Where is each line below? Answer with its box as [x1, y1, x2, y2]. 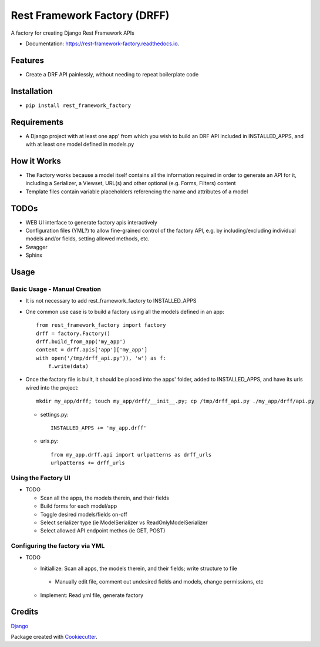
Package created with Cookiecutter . [11, 633, 98, 640]
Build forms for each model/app [40, 502, 117, 509]
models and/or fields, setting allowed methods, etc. [25, 235, 150, 242]
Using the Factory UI [11, 474, 70, 482]
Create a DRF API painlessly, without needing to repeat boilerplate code [25, 71, 199, 78]
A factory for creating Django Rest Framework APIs [11, 29, 134, 36]
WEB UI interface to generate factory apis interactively [25, 219, 158, 226]
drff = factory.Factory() [36, 330, 111, 337]
